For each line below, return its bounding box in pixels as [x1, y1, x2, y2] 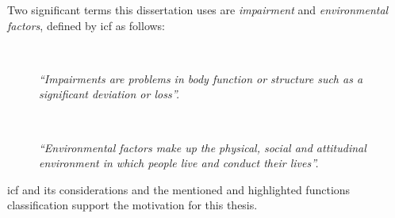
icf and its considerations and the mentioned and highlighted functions [7, 181, 351, 197]
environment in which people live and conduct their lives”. [39, 155, 319, 171]
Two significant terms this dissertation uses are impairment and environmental [7, 2, 389, 17]
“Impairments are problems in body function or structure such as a [39, 70, 363, 86]
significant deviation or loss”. [39, 86, 180, 102]
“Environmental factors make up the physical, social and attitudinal [39, 139, 366, 155]
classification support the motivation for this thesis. [7, 197, 258, 213]
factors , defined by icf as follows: [7, 17, 166, 33]
